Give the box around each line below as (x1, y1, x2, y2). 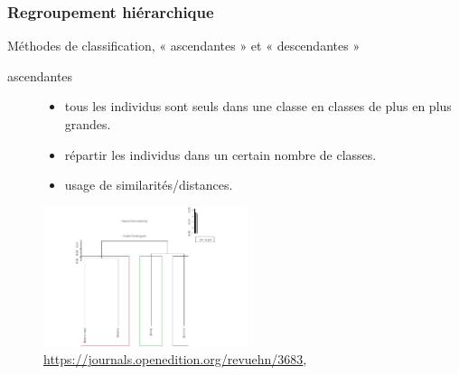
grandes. (64, 115, 111, 133)
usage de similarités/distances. (64, 175, 233, 194)
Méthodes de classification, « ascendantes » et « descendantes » (7, 36, 361, 55)
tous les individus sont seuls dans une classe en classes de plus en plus (64, 97, 452, 116)
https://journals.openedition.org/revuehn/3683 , (43, 350, 307, 369)
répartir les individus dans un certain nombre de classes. (64, 145, 377, 164)
